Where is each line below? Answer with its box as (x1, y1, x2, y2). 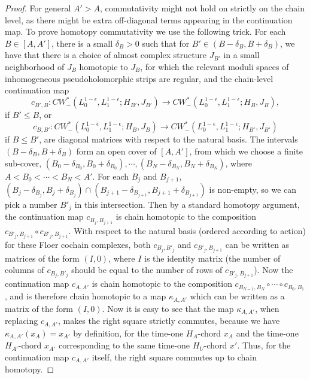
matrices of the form (5, 251, 80, 264)
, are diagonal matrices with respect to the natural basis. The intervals (39, 133, 298, 145)
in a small (223, 48, 260, 61)
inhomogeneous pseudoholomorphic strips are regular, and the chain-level (5, 72, 273, 84)
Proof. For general (5, 2, 71, 14)
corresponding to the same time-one (58, 339, 190, 351)
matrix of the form (5, 302, 74, 314)
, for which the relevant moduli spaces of (140, 60, 289, 72)
